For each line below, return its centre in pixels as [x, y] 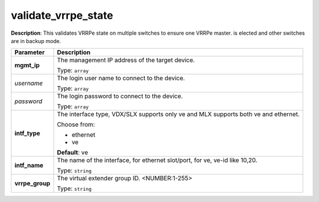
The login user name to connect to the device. [121, 78]
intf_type [27, 134]
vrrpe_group [32, 184]
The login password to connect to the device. [120, 96]
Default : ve [73, 153]
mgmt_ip [27, 65]
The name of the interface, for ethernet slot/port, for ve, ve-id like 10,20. [157, 160]
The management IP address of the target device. [126, 60]
